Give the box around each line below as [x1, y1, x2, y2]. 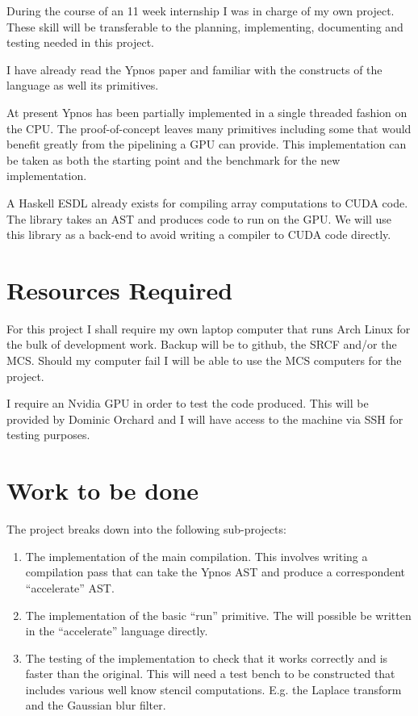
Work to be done [6, 474, 199, 507]
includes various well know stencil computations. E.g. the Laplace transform [25, 680, 402, 697]
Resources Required [6, 273, 233, 306]
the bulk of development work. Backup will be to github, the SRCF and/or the [6, 336, 397, 353]
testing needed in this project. [6, 34, 154, 51]
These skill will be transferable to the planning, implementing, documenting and [6, 18, 403, 35]
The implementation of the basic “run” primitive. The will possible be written [25, 606, 412, 623]
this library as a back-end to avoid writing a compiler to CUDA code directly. [6, 226, 391, 243]
